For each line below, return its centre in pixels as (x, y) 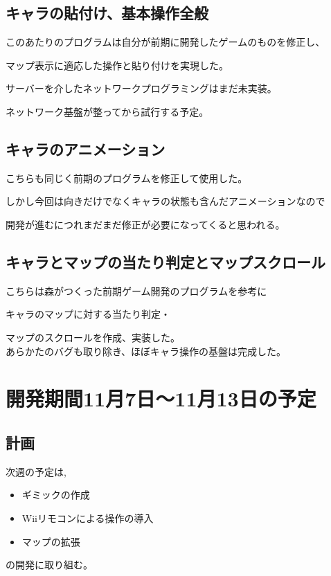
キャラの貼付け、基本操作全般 (107, 13)
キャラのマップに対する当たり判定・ (88, 314)
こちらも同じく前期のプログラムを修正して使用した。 (127, 178)
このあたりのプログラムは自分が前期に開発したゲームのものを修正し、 (165, 42)
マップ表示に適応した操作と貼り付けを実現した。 (117, 65)
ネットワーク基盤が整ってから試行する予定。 (107, 111)
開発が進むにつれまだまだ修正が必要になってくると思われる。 (145, 224)
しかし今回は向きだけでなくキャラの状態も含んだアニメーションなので (165, 201)
